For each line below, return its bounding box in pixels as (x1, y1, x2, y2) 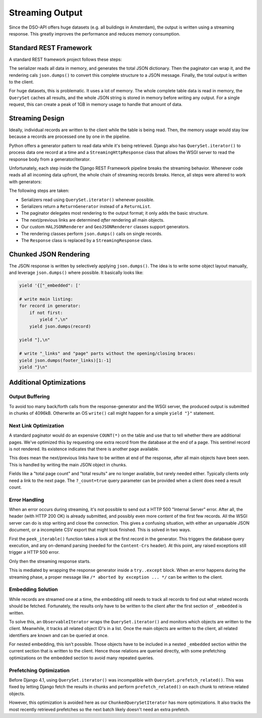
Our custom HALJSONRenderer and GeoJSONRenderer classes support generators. (21, 224, 190, 230)
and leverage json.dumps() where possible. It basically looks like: (9, 270, 144, 275)
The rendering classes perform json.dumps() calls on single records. (21, 231, 163, 237)
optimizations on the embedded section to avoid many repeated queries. (9, 655, 154, 661)
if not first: (29, 310, 63, 315)
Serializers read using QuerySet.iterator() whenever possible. (21, 197, 155, 203)
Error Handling (9, 496, 45, 503)
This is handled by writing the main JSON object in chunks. (9, 462, 127, 467)
